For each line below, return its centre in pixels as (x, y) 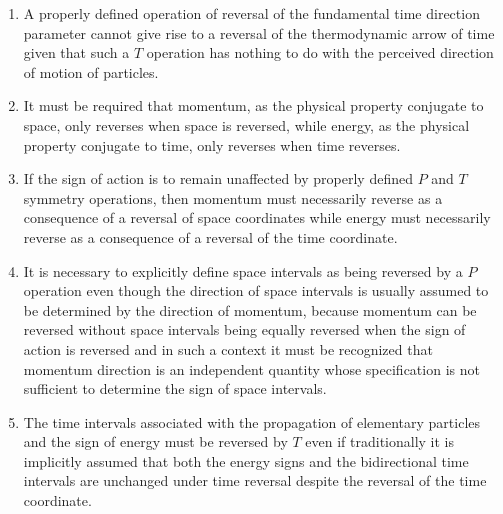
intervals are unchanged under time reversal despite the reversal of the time (255, 480)
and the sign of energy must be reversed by (155, 441)
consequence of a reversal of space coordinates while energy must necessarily (257, 217)
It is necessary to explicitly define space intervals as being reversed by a (243, 270)
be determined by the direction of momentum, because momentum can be (250, 309)
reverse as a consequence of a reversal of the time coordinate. (210, 236)
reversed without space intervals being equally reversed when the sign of (244, 329)
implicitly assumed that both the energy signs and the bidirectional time (246, 460)
